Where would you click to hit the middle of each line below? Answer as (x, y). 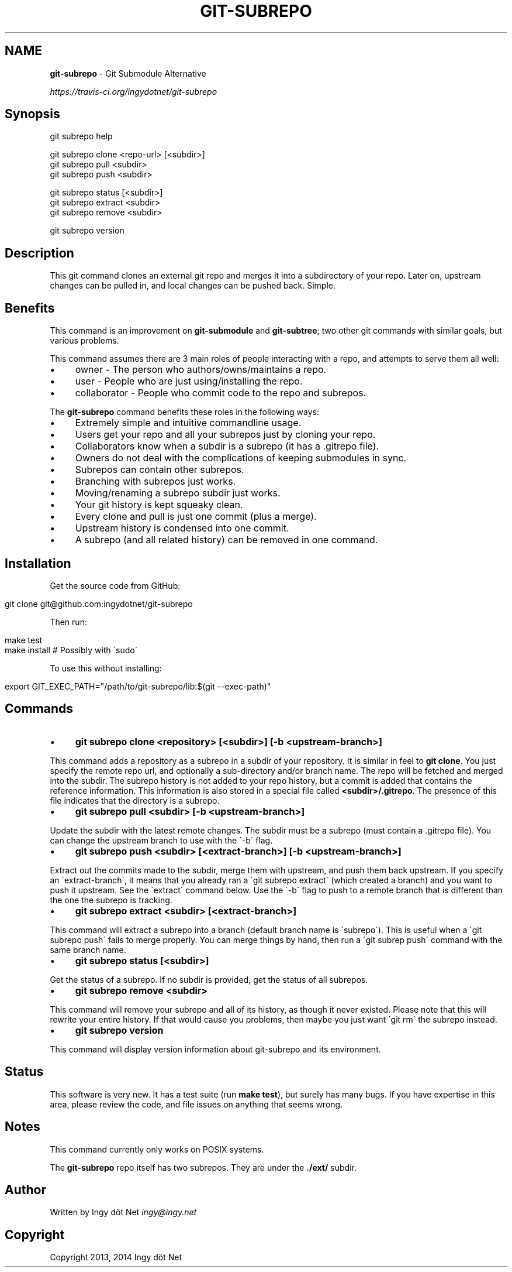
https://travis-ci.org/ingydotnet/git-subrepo (134, 91)
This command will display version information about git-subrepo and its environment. (215, 1049)
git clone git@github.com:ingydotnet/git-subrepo (99, 604)
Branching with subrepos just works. (155, 481)
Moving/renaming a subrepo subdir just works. (178, 493)
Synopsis (32, 114)
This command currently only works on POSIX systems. (157, 1149)
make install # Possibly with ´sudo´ (71, 650)
